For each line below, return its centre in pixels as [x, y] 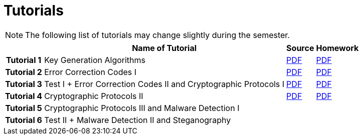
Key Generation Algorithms [95, 60]
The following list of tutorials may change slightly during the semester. [157, 35]
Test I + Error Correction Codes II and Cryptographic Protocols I [164, 84]
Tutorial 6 [24, 120]
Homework [337, 48]
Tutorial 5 [24, 108]
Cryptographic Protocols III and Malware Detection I [142, 108]
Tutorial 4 [24, 96]
